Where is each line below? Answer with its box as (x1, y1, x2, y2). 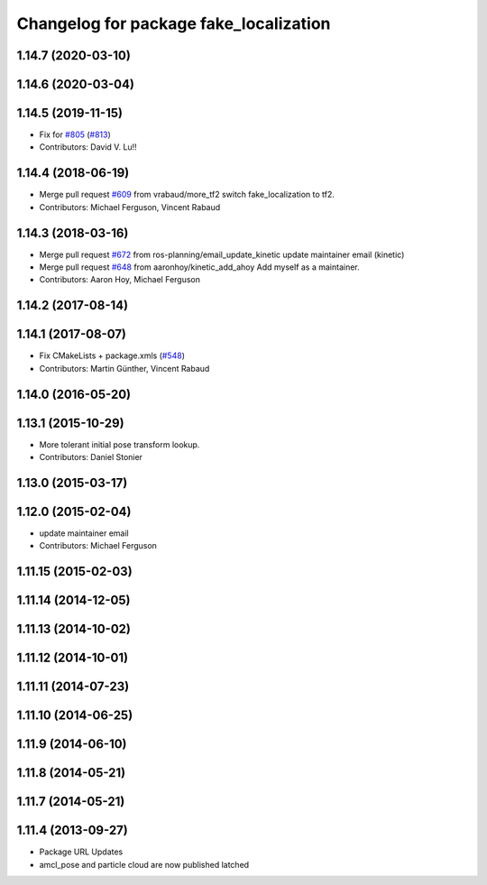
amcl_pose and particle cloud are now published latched (39, 859, 250, 870)
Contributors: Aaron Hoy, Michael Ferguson (39, 274, 200, 285)
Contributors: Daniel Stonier (39, 452, 143, 463)
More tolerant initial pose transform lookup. (39, 438, 200, 450)
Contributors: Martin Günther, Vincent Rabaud (39, 363, 210, 373)
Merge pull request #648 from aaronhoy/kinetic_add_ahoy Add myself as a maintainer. (39, 262, 360, 272)
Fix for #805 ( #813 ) (39, 129, 112, 140)
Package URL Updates (39, 846, 124, 857)
